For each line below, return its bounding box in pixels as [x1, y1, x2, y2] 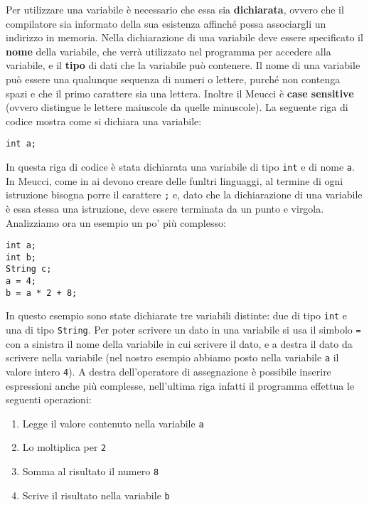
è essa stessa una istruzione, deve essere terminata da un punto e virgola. [6, 201, 324, 216]
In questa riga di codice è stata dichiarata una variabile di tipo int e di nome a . [6, 159, 355, 174]
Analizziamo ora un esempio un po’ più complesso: [6, 215, 226, 230]
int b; [6, 252, 36, 262]
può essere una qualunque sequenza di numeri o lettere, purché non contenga [6, 71, 341, 86]
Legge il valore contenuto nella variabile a [22, 415, 204, 430]
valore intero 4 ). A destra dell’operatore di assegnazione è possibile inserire [6, 363, 331, 378]
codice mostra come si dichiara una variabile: [6, 113, 202, 128]
